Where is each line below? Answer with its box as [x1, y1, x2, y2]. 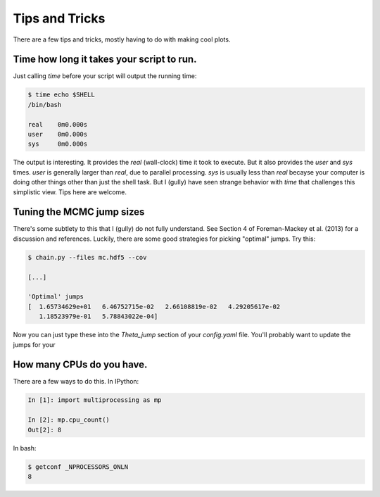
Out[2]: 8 [27, 426, 62, 434]
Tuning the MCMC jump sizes [13, 206, 145, 218]
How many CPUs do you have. [13, 359, 148, 371]
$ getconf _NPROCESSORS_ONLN [27, 463, 129, 471]
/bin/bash [27, 101, 62, 108]
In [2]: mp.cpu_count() [27, 416, 110, 424]
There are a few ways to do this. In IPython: [13, 377, 139, 386]
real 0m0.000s [27, 120, 88, 128]
